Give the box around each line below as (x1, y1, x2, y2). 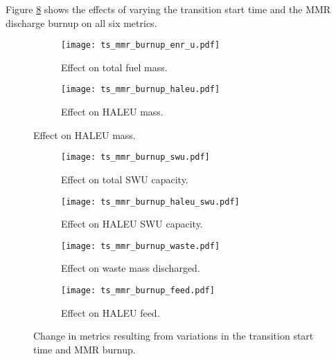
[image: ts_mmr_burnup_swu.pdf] (61, 152, 210, 163)
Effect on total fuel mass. (61, 59, 168, 74)
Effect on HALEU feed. (61, 305, 160, 320)
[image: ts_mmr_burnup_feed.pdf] (61, 286, 215, 296)
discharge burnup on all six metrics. (6, 15, 157, 30)
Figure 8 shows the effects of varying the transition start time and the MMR (6, 2, 331, 16)
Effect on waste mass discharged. (61, 261, 200, 275)
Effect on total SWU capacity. (61, 172, 188, 186)
